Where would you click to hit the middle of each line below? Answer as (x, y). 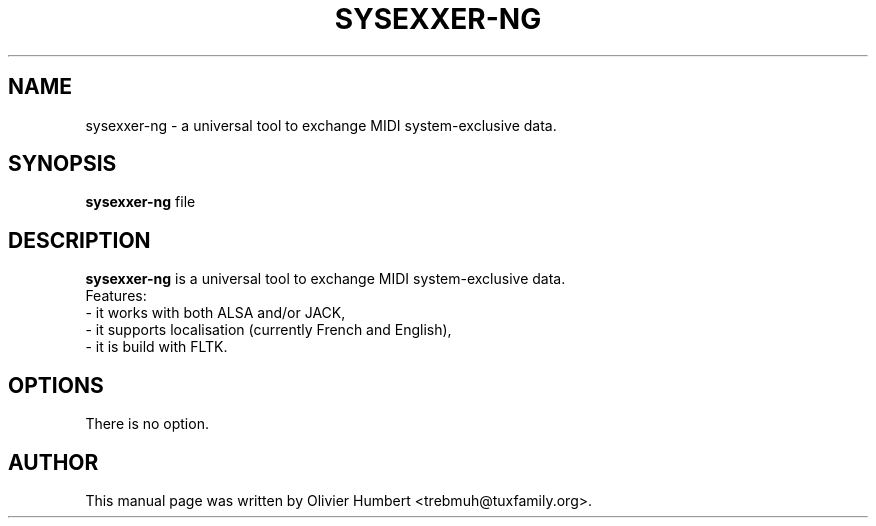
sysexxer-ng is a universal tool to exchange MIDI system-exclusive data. (325, 279)
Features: (116, 296)
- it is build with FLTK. (156, 347)
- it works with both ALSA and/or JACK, (215, 313)
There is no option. (147, 424)
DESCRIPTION (79, 240)
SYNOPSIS (62, 164)
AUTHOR (53, 462)
